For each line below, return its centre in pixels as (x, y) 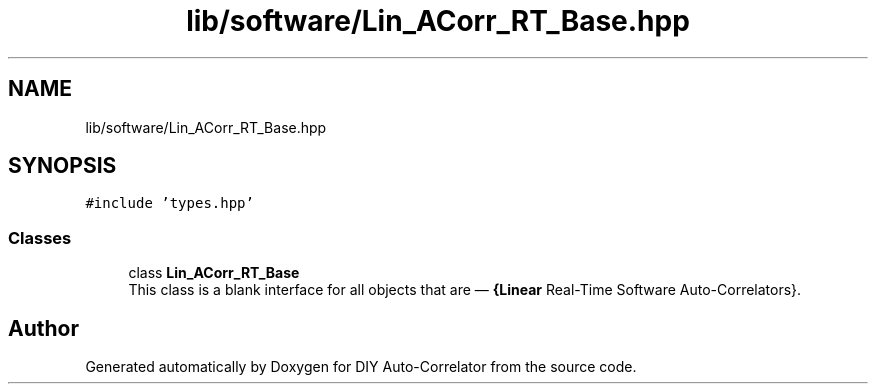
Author (43, 328)
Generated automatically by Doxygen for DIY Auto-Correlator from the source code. (361, 367)
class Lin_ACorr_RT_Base (214, 273)
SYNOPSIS (62, 166)
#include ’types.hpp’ (169, 203)
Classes (40, 237)
